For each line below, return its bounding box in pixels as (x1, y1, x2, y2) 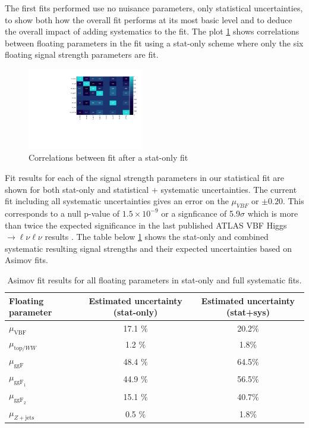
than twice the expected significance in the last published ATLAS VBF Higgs (5, 218, 287, 231)
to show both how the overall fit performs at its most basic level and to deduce (5, 13, 292, 26)
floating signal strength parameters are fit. (5, 48, 159, 61)
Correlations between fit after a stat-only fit (29, 151, 188, 164)
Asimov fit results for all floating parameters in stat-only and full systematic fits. (7, 273, 302, 286)
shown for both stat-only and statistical (5, 183, 149, 195)
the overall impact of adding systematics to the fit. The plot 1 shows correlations (5, 25, 299, 38)
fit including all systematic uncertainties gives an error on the (5, 195, 229, 207)
